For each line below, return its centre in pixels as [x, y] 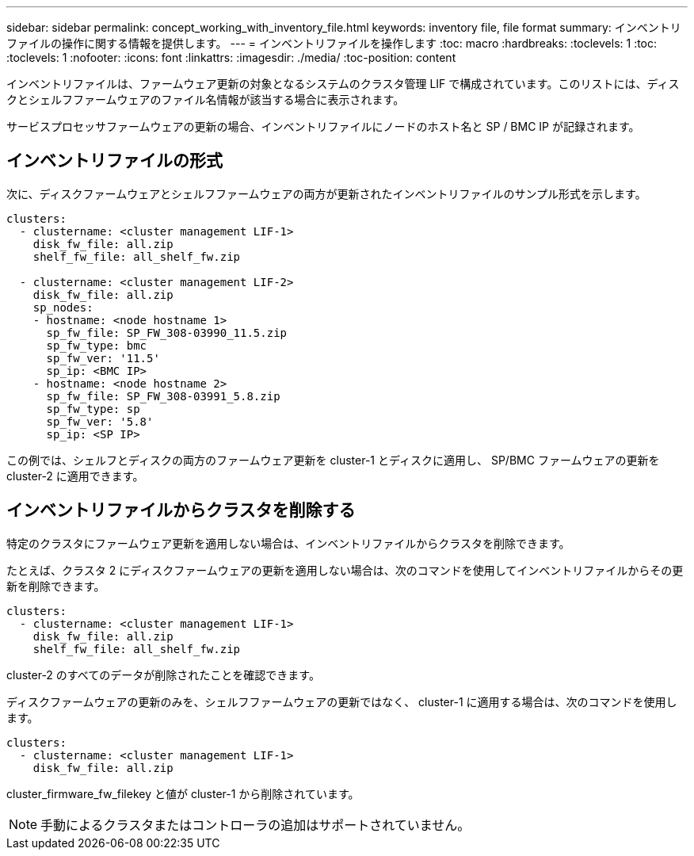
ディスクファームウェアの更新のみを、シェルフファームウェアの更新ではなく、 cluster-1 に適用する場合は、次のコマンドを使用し [342, 701]
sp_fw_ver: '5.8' [100, 421]
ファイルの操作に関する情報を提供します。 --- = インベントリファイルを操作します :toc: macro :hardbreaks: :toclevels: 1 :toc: [332, 43]
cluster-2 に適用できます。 [75, 476]
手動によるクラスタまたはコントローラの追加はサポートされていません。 [255, 825]
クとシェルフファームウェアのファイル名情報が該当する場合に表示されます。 [206, 99]
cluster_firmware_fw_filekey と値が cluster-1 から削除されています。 [183, 793]
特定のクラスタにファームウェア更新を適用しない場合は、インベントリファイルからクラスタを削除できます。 [288, 543]
